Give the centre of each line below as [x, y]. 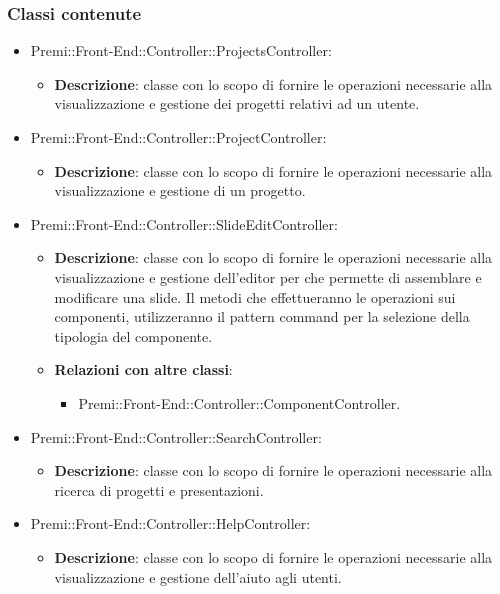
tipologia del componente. [133, 335]
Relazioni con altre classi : [143, 369]
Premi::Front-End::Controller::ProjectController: [178, 137]
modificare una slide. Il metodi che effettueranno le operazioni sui [255, 296]
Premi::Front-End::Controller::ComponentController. [239, 402]
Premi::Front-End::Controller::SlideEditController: [184, 223]
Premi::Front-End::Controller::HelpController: [170, 523]
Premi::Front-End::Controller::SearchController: [176, 436]
